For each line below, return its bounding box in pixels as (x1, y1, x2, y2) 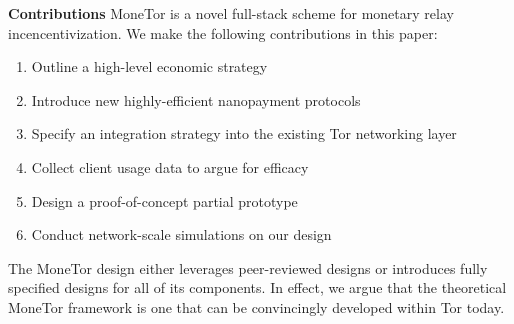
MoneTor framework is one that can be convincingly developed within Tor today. (8, 296, 505, 317)
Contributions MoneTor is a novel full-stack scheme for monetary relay (8, 3, 454, 23)
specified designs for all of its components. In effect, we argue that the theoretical (8, 277, 507, 298)
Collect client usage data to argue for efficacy (31, 156, 309, 177)
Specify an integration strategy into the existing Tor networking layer (31, 123, 457, 144)
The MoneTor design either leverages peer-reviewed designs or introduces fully (8, 257, 488, 278)
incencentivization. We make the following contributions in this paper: (8, 22, 438, 43)
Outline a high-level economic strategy (31, 56, 268, 77)
